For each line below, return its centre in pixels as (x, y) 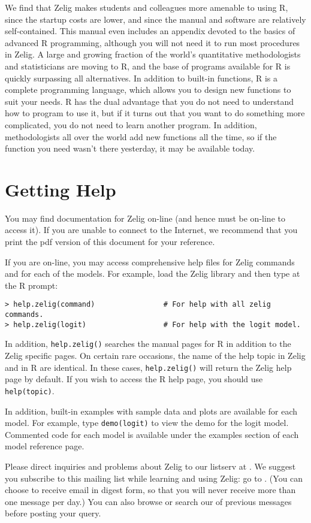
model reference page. (45, 446)
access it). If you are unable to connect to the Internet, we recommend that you (151, 230)
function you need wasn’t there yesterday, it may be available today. (130, 148)
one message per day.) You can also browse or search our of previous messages (148, 501)
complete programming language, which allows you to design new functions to (148, 90)
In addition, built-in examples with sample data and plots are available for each (151, 411)
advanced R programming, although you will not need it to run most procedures (153, 42)
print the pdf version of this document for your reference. (110, 242)
